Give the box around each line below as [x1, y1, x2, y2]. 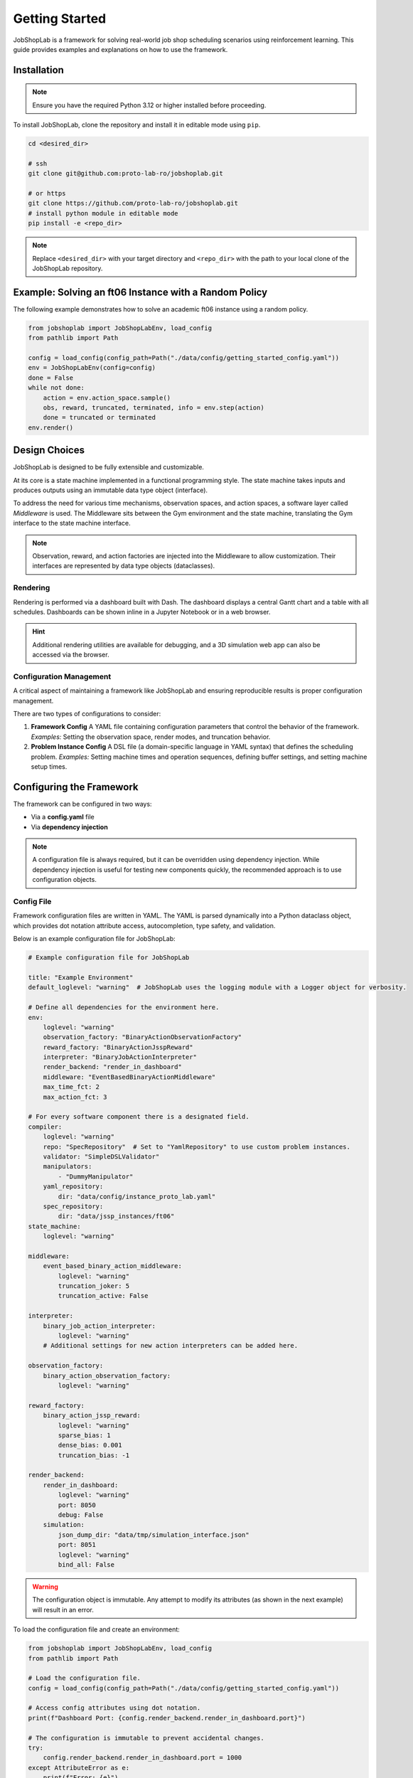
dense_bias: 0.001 [58, 1441, 122, 1449]
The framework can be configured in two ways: [13, 799, 152, 808]
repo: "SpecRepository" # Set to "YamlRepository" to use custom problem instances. [43, 1142, 351, 1151]
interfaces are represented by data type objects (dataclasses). [32, 562, 215, 570]
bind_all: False [58, 1560, 115, 1568]
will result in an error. [32, 1605, 94, 1614]
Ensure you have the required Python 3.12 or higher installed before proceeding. [32, 100, 267, 110]
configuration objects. [32, 875, 97, 884]
